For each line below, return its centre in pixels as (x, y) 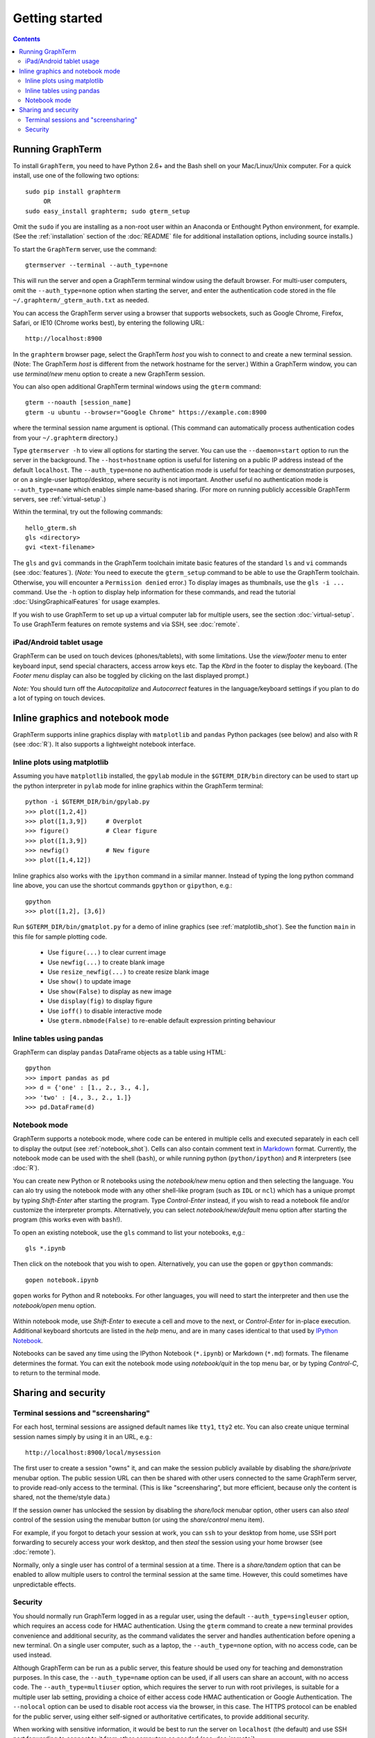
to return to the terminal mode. (57, 1372)
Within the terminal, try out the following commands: (88, 512)
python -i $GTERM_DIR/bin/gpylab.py (87, 802)
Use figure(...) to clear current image (107, 952)
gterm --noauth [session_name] (78, 403)
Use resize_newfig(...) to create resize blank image (128, 972)
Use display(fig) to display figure (100, 1001)
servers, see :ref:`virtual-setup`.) (59, 499)
